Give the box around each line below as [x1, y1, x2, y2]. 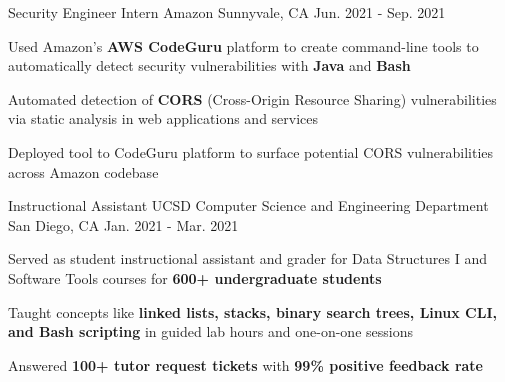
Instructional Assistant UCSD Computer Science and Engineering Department [8, 195, 489, 216]
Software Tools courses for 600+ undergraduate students [8, 267, 382, 288]
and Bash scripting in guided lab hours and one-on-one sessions [8, 321, 413, 342]
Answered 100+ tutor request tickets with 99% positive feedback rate [8, 354, 483, 375]
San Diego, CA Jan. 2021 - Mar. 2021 [8, 214, 239, 235]
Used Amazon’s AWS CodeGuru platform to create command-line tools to [8, 35, 479, 56]
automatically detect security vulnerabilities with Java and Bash [8, 55, 411, 76]
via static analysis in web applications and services [8, 108, 319, 129]
